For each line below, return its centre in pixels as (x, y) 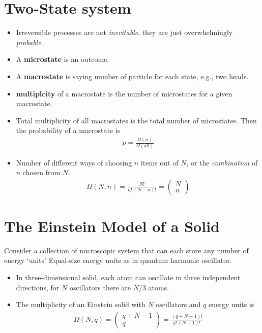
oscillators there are (100, 287)
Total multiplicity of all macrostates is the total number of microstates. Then (136, 120)
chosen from (41, 172)
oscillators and (178, 304)
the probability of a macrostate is (68, 130)
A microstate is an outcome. (63, 59)
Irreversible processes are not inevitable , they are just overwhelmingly (124, 32)
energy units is (231, 304)
